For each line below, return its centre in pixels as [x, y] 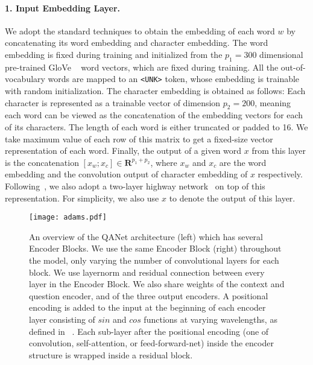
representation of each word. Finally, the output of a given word [123, 151]
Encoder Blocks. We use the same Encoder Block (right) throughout [155, 248]
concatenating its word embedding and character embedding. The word [137, 43]
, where [164, 162]
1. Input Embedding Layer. [63, 8]
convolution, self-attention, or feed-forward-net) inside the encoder [151, 343]
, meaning [273, 102]
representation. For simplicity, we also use [82, 198]
